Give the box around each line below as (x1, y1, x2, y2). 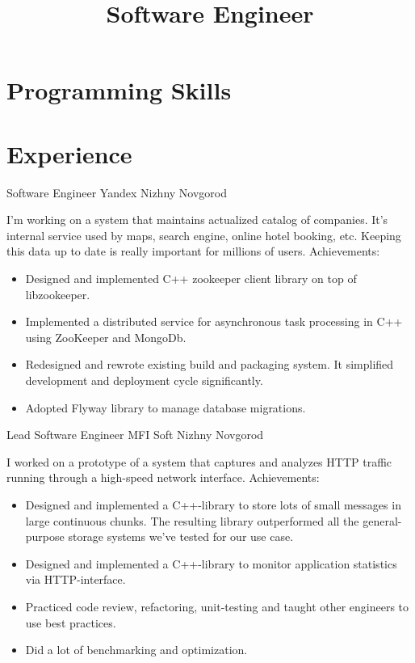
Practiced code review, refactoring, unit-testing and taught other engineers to (25, 598, 409, 614)
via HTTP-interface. (25, 571, 126, 588)
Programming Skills (6, 74, 232, 107)
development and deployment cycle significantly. (25, 372, 263, 389)
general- (363, 512, 402, 529)
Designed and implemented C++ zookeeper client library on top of (25, 270, 357, 287)
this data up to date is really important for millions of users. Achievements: (6, 243, 380, 260)
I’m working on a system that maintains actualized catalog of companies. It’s (6, 211, 388, 228)
